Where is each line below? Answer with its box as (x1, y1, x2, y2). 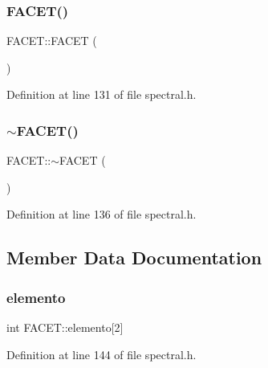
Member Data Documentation (6, 245, 262, 270)
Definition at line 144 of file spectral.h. (6, 346, 197, 362)
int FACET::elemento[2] (6, 319, 124, 335)
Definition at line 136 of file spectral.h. (6, 206, 197, 223)
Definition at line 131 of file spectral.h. (6, 86, 197, 103)
